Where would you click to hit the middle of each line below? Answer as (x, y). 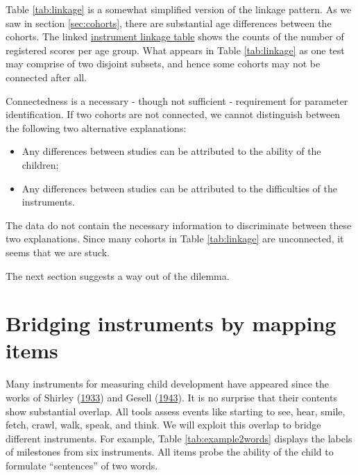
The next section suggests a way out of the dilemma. (118, 275)
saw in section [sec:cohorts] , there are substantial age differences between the (169, 23)
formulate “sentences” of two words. (82, 465)
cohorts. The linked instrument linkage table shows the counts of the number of (175, 36)
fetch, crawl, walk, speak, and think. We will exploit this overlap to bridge (163, 425)
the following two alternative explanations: (96, 127)
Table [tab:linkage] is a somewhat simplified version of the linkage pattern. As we (179, 9)
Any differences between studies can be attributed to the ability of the (171, 151)
